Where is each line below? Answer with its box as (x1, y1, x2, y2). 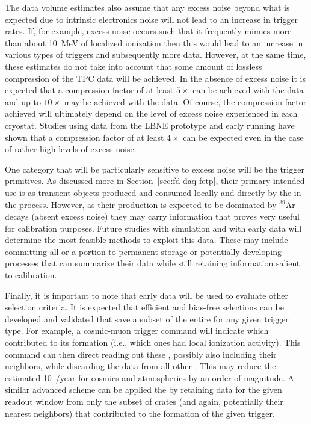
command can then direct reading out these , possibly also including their (5, 348, 277, 360)
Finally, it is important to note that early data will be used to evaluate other (5, 289, 289, 301)
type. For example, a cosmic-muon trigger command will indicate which (5, 324, 269, 337)
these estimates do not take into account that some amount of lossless (5, 60, 262, 72)
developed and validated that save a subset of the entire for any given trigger (5, 312, 289, 325)
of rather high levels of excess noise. (5, 143, 137, 155)
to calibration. (5, 269, 57, 281)
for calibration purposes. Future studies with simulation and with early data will (5, 221, 302, 234)
